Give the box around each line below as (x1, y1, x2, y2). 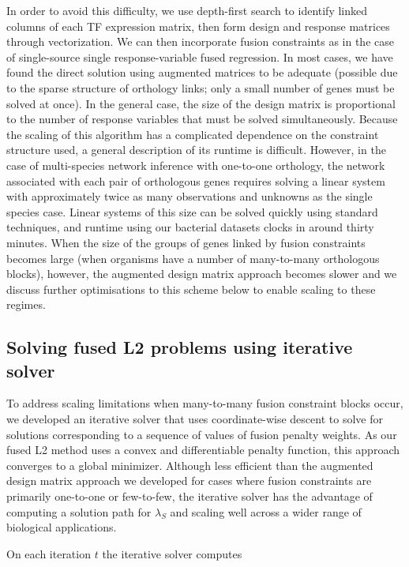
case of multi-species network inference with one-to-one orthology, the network (6, 156, 385, 173)
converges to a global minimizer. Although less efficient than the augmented (6, 456, 373, 473)
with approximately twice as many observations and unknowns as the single (6, 188, 373, 205)
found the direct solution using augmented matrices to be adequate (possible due (6, 64, 398, 81)
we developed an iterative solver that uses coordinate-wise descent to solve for (6, 411, 383, 427)
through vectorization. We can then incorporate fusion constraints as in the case (6, 33, 394, 50)
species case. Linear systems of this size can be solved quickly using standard (6, 203, 378, 220)
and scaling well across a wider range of (170, 503, 362, 520)
